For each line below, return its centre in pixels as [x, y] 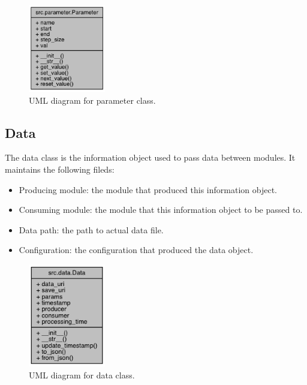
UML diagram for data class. [82, 375]
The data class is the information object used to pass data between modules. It [150, 157]
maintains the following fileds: [60, 169]
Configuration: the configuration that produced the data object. [136, 250]
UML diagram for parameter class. [92, 100]
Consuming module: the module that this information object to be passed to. [161, 210]
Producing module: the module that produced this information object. [148, 189]
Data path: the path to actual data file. [91, 229]
